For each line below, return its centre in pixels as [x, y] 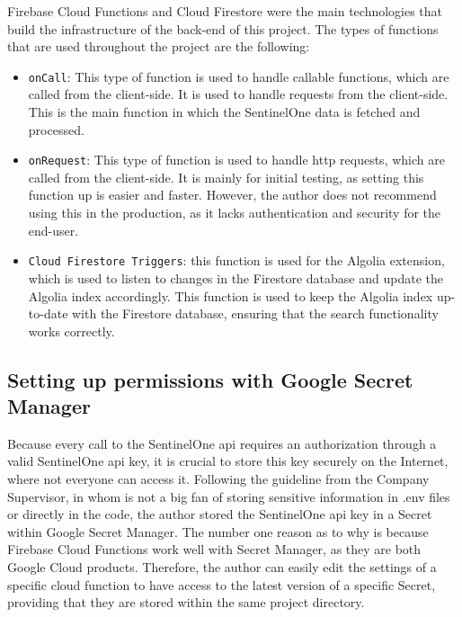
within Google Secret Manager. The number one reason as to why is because [218, 531]
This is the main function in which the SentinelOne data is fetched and [224, 112]
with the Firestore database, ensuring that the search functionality [255, 313]
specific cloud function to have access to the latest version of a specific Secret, [222, 584]
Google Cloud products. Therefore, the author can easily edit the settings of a [222, 567]
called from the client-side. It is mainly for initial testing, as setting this [226, 177]
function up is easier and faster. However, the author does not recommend [232, 195]
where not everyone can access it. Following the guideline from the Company [218, 479]
